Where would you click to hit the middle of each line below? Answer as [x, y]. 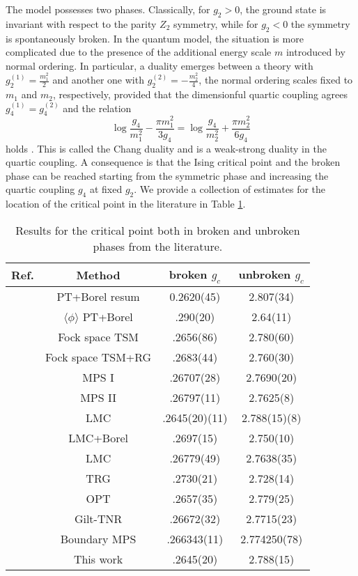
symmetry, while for [216, 23]
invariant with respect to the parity [81, 23]
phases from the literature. [158, 246]
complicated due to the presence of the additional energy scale [139, 52]
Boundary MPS [98, 538]
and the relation [97, 108]
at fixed [106, 189]
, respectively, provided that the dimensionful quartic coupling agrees [200, 94]
